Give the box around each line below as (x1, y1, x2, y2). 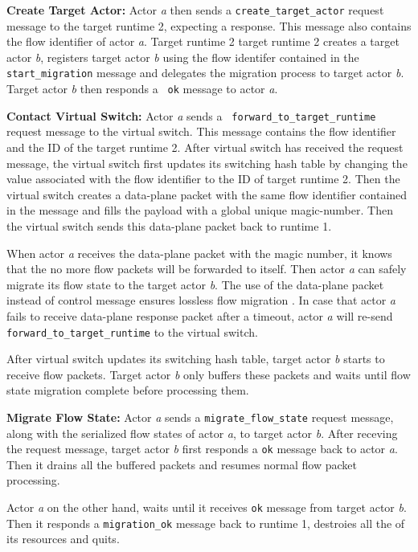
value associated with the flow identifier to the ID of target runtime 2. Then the (6, 170, 400, 187)
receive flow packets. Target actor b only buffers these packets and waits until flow (6, 366, 411, 382)
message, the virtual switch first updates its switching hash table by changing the (6, 154, 408, 171)
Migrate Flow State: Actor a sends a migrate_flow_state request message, (6, 408, 394, 425)
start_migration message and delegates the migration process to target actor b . (6, 64, 404, 81)
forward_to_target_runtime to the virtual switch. (6, 323, 258, 340)
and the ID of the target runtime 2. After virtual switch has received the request (6, 139, 404, 155)
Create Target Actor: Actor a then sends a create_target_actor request (6, 2, 384, 18)
